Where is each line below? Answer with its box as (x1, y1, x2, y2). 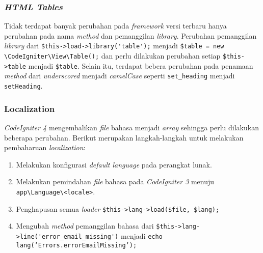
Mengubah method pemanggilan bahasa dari (16, 220, 154, 231)
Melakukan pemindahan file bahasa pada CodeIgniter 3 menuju (16, 176, 215, 187)
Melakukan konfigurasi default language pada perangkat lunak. (16, 159, 212, 170)
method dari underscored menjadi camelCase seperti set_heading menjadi (4, 70, 235, 81)
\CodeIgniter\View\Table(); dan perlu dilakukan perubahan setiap (4, 50, 221, 61)
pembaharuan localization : (4, 142, 86, 153)
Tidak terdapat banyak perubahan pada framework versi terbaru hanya (4, 20, 227, 31)
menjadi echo (120, 230, 163, 241)
